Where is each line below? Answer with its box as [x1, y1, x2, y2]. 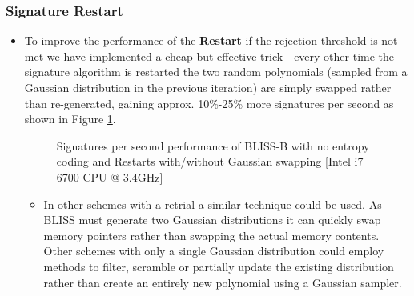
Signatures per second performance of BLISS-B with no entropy [56, 137, 370, 154]
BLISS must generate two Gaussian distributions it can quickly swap [43, 211, 381, 228]
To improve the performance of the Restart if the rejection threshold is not [24, 32, 398, 49]
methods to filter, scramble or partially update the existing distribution [43, 258, 394, 274]
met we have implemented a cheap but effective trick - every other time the [24, 47, 395, 64]
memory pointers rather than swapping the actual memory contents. [43, 226, 380, 243]
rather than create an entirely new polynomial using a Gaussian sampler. [43, 274, 402, 290]
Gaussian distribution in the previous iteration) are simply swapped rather [24, 79, 392, 95]
